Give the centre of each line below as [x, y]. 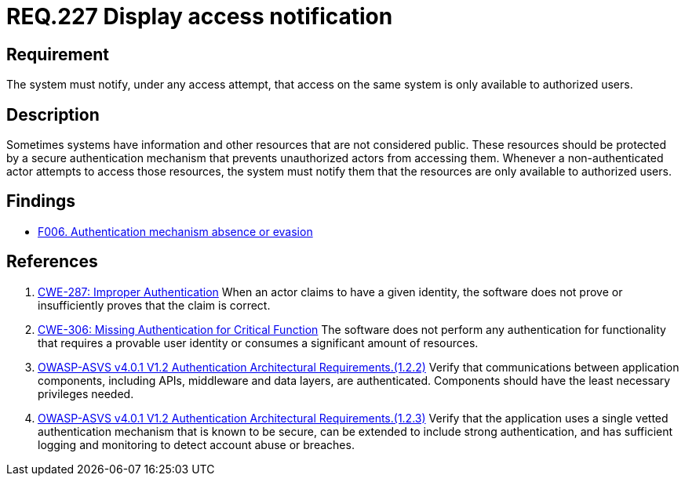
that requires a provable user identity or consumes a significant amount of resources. [258, 342]
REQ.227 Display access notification [200, 16]
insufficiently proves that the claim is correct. [154, 305]
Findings [41, 201]
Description [53, 114]
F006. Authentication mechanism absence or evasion [175, 231]
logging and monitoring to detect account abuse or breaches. [196, 444]
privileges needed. [86, 393]
